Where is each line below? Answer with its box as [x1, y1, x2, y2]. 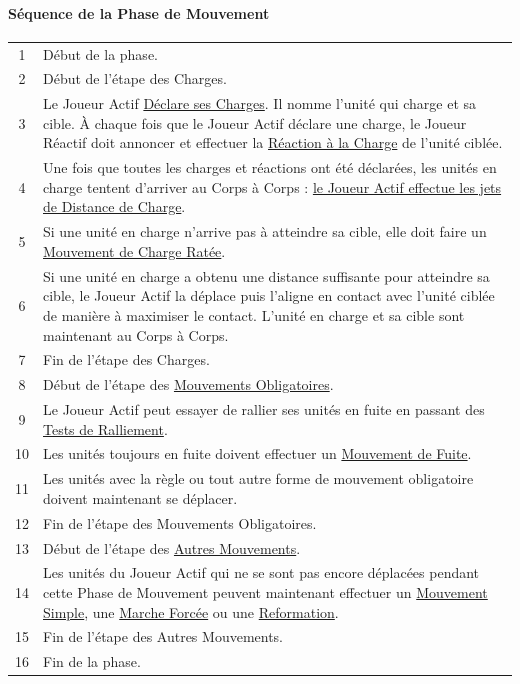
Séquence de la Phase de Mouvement [8, 2, 270, 23]
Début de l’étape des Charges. [43, 68, 227, 89]
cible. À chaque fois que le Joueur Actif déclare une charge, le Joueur [43, 112, 467, 133]
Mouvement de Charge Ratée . [43, 240, 226, 261]
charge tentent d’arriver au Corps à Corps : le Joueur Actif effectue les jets [43, 176, 502, 197]
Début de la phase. [43, 43, 158, 64]
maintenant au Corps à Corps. [43, 324, 229, 345]
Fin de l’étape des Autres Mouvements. [43, 626, 284, 647]
